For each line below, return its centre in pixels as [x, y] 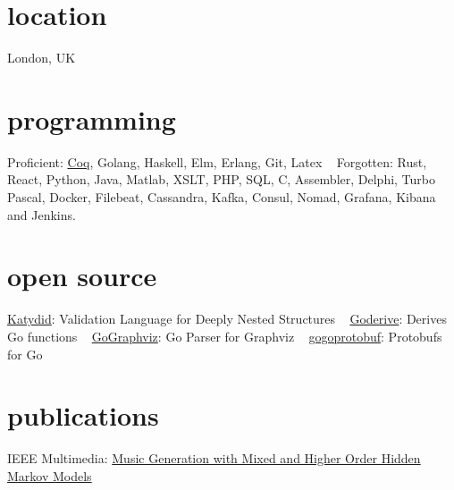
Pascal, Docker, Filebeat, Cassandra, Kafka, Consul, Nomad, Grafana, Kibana [222, 197]
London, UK [42, 58]
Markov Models [50, 475]
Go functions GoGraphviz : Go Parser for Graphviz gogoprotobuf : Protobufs [225, 336]
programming [92, 118]
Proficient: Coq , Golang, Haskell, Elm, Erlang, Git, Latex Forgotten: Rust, [217, 161]
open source [82, 276]
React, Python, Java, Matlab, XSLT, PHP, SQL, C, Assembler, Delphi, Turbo [222, 179]
